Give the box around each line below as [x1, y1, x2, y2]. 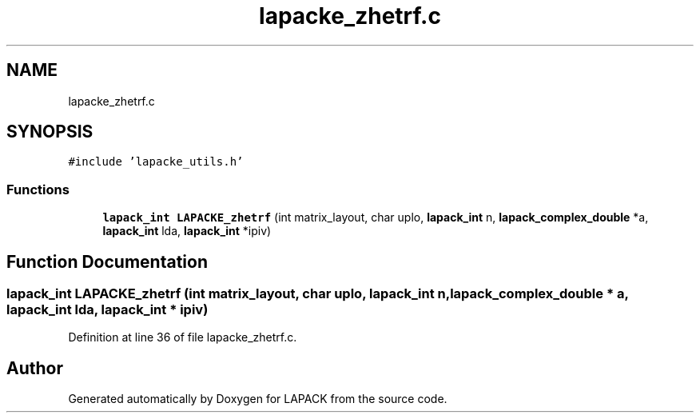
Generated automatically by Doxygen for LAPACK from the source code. [68, 392, 447, 406]
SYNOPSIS [6, 122, 93, 142]
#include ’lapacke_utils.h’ [68, 155, 244, 169]
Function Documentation [6, 251, 208, 272]
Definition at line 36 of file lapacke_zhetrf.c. [68, 330, 297, 345]
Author [6, 357, 63, 378]
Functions [6, 181, 70, 198]
